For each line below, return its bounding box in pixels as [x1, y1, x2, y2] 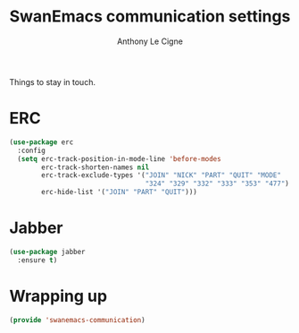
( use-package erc [9, 137, 74, 147]
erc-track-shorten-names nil [41, 163, 150, 172]
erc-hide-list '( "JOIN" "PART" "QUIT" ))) [41, 188, 198, 197]
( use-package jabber [9, 247, 87, 256]
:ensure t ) [17, 255, 58, 265]
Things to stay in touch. [9, 76, 96, 87]
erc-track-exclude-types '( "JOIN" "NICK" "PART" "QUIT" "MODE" [41, 171, 281, 180]
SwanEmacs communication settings [9, 6, 291, 27]
